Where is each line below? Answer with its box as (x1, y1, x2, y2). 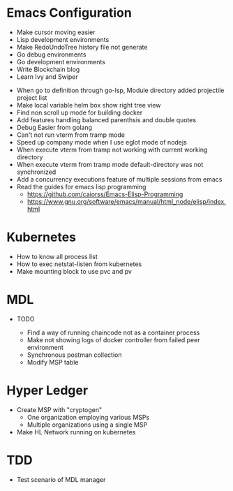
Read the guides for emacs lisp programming (16, 182, 146, 191)
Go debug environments (16, 50, 87, 59)
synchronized (16, 168, 57, 176)
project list (16, 93, 47, 102)
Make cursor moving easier (16, 28, 96, 36)
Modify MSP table (27, 358, 79, 366)
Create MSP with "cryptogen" (16, 405, 103, 413)
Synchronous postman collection (27, 351, 122, 359)
